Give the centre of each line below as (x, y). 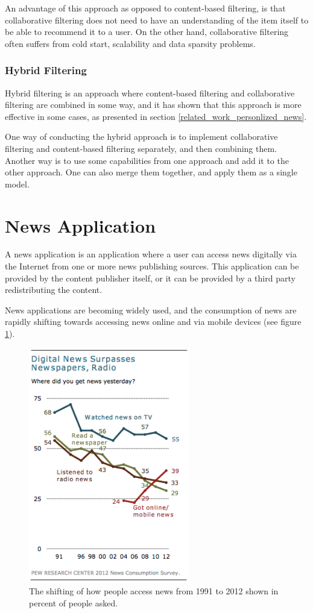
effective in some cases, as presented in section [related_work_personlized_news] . (156, 116)
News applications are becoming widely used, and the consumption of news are (151, 310)
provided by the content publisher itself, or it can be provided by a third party (150, 278)
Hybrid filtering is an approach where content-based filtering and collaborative (150, 93)
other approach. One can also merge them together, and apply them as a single (151, 172)
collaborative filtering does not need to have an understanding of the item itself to (157, 20)
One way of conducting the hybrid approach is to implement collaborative (141, 137)
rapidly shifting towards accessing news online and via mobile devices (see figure (153, 322)
